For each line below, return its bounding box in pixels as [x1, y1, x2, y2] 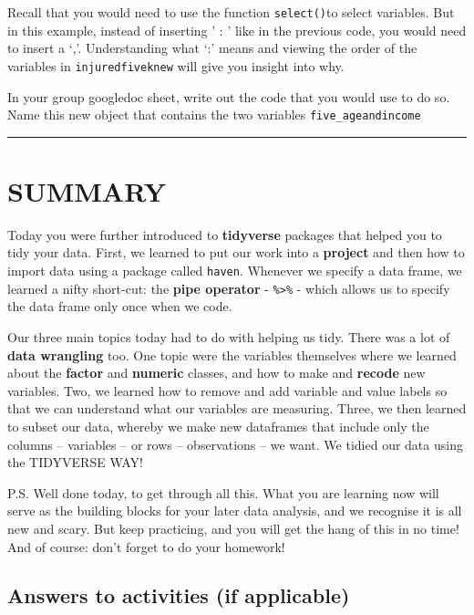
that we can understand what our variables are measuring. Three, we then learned [7, 399, 467, 418]
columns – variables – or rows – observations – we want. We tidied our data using [7, 434, 463, 453]
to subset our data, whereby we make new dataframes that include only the [7, 416, 429, 435]
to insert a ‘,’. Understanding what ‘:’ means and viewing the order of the [7, 38, 417, 57]
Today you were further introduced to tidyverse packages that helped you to [7, 224, 442, 244]
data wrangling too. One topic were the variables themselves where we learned [7, 345, 457, 364]
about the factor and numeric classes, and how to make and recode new [7, 363, 426, 382]
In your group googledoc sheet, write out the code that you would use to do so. [7, 87, 450, 106]
